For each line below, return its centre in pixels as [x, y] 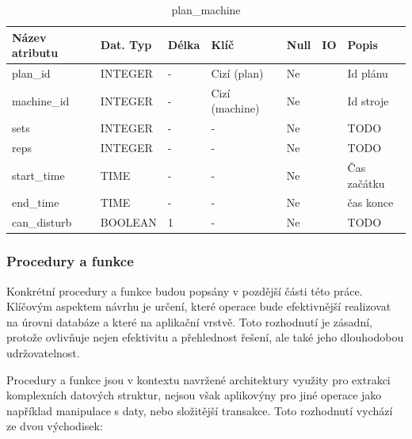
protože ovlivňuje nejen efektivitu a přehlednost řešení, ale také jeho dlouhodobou [205, 337]
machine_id [41, 100]
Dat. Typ [126, 45]
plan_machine [206, 10]
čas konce [370, 202]
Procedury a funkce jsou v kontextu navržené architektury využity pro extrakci [198, 379]
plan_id [31, 73]
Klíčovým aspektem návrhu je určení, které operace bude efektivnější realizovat [199, 306]
